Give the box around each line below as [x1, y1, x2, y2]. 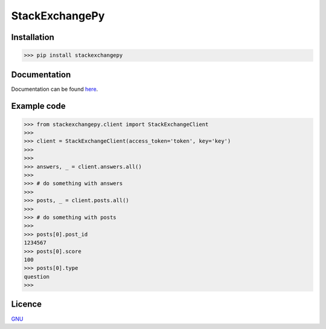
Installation [11, 32, 54, 42]
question [24, 273, 50, 280]
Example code [11, 101, 66, 111]
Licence [11, 299, 42, 310]
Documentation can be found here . [11, 85, 98, 93]
